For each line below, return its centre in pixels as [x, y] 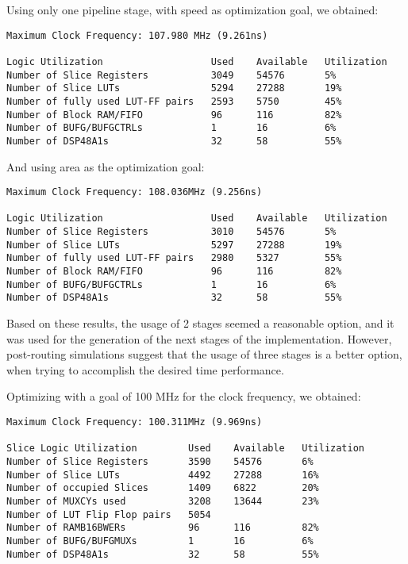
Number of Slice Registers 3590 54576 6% [160, 461]
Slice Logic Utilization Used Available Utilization [186, 449]
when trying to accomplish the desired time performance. [145, 369]
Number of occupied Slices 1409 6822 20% [163, 488]
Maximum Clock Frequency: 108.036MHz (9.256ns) [135, 192]
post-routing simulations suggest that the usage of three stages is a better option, [204, 354]
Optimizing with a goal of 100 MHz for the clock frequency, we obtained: [184, 396]
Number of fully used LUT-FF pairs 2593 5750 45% [174, 101]
